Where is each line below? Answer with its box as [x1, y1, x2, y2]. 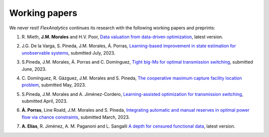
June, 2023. [21, 66, 47, 72]
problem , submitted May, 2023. [21, 82, 86, 88]
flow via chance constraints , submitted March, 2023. [21, 114, 130, 120]
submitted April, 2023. [21, 98, 68, 104]
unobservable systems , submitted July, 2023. [21, 50, 116, 56]
